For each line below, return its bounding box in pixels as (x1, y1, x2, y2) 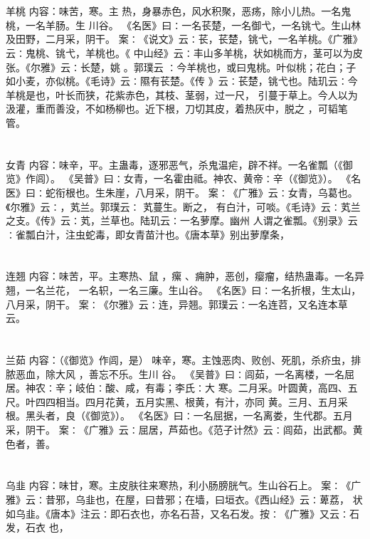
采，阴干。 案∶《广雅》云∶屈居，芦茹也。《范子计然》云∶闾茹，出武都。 (6, 422, 353, 436)
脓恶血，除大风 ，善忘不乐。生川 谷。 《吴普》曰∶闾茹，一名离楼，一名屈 (6, 366, 354, 381)
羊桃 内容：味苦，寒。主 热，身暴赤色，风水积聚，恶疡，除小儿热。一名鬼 (6, 4, 351, 19)
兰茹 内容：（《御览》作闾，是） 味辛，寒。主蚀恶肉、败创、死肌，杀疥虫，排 (6, 352, 361, 367)
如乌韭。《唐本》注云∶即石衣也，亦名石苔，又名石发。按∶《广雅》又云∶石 (6, 506, 359, 520)
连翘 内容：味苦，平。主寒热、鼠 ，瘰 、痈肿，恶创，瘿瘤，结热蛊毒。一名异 (6, 268, 364, 283)
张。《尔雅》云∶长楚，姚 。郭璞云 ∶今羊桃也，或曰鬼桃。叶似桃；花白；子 (6, 59, 356, 74)
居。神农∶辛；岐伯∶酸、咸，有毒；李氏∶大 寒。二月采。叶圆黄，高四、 (6, 380, 348, 395)
